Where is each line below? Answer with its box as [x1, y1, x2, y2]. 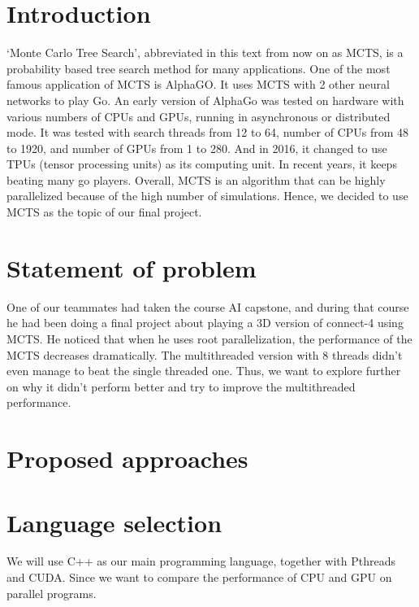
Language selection [6, 505, 222, 539]
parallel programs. [6, 584, 97, 601]
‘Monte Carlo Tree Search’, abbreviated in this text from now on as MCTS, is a [6, 44, 404, 61]
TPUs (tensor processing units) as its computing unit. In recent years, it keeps [6, 155, 397, 172]
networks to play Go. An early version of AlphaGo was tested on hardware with [6, 91, 404, 108]
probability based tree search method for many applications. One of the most [6, 59, 391, 76]
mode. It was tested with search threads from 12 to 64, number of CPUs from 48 [6, 124, 408, 141]
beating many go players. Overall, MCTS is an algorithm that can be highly [6, 171, 386, 188]
